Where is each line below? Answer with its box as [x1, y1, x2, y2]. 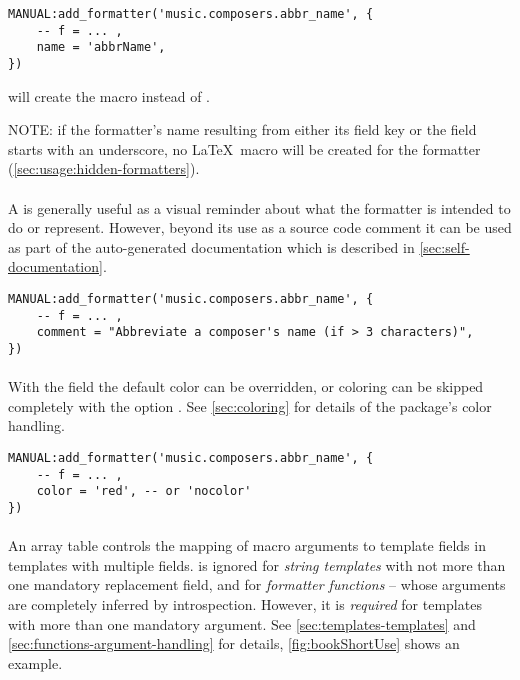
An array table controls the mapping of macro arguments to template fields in [8, 535, 486, 556]
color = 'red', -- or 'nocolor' [36, 484, 252, 499]
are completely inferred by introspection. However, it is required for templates [8, 593, 482, 614]
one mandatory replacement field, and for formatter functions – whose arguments [8, 574, 506, 595]
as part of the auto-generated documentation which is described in [8, 236, 415, 257]
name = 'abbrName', [36, 40, 166, 55]
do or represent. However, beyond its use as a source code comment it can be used [8, 217, 512, 238]
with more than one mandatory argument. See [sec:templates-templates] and [8, 613, 476, 634]
